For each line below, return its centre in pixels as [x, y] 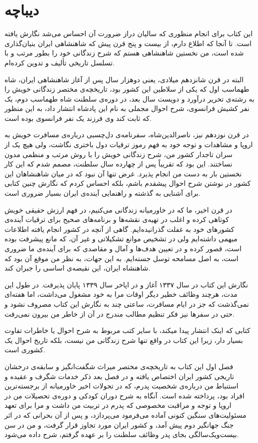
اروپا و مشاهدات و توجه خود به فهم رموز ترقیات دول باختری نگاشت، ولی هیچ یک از [129, 144]
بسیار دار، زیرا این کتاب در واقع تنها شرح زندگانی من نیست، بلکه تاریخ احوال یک [124, 340]
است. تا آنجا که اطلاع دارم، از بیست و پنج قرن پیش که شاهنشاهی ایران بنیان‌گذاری [128, 43]
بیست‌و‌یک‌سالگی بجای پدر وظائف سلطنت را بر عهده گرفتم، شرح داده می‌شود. [122, 434]
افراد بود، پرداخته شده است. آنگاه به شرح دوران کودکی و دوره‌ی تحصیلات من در [125, 395]
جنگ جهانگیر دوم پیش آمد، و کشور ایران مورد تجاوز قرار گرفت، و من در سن [119, 424]
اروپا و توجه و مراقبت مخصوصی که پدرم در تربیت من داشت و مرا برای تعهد [118, 405]
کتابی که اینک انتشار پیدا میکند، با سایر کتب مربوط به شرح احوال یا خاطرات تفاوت [128, 330]
